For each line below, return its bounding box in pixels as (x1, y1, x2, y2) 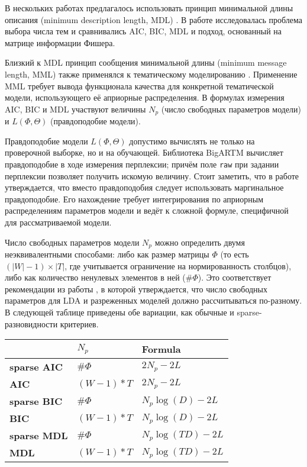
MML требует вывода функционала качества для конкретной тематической (5, 79, 274, 92)
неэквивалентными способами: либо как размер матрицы (5, 248, 209, 260)
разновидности (5, 317, 58, 330)
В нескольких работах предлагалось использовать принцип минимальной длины (5, 2, 293, 14)
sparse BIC (9, 394, 63, 408)
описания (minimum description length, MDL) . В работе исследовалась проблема (5, 13, 302, 25)
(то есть (220, 248, 249, 260)
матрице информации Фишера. (5, 36, 115, 49)
